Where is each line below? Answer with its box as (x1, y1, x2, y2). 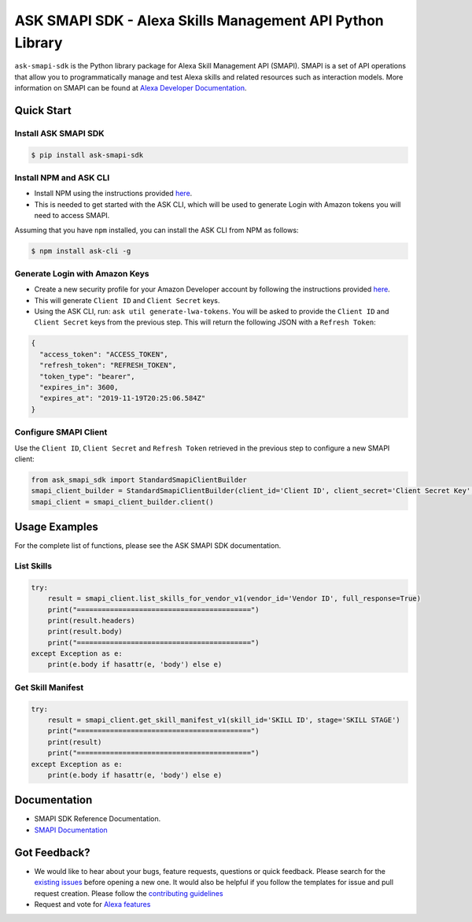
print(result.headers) (47, 616, 135, 625)
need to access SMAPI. (34, 211, 110, 220)
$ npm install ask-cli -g (31, 246, 131, 255)
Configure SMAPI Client (14, 427, 108, 438)
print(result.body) (47, 627, 124, 636)
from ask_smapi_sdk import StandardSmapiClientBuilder (31, 475, 247, 484)
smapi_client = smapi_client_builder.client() (31, 497, 214, 506)
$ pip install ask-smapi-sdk (31, 150, 144, 159)
